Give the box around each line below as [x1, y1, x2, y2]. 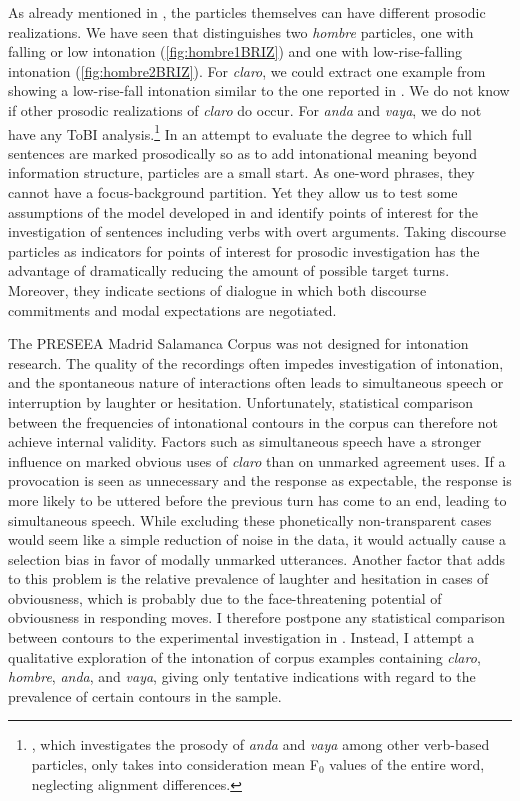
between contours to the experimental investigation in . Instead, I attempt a [8, 627, 475, 648]
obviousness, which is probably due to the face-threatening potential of [8, 587, 442, 608]
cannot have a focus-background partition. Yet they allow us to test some [8, 182, 458, 202]
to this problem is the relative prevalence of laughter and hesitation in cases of [8, 568, 489, 589]
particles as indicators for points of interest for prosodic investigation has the [8, 240, 480, 261]
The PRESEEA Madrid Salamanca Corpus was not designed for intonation [8, 333, 469, 354]
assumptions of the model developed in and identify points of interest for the [8, 201, 478, 222]
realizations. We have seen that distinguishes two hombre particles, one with [8, 21, 474, 42]
